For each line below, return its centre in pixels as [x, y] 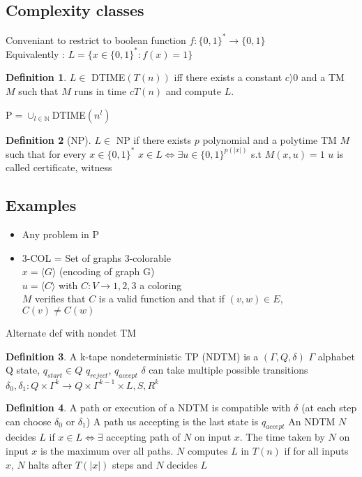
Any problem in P [61, 234]
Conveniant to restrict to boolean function [96, 39]
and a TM [323, 77]
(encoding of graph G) [107, 271]
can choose [29, 421]
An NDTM [312, 421]
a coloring [161, 285]
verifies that [60, 299]
